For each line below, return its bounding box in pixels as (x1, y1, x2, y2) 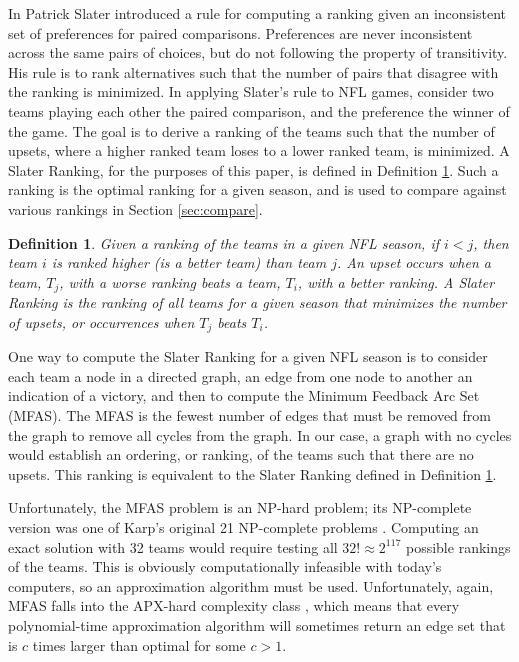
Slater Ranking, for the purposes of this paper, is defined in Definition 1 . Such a (8, 159, 499, 180)
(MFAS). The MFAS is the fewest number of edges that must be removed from (8, 405, 491, 425)
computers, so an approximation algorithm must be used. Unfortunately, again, (8, 575, 494, 596)
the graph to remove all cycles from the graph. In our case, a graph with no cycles (8, 424, 512, 445)
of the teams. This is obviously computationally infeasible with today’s (8, 556, 442, 577)
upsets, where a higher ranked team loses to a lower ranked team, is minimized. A (8, 140, 510, 161)
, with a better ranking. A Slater (297, 271, 495, 292)
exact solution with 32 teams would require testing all (8, 536, 338, 557)
